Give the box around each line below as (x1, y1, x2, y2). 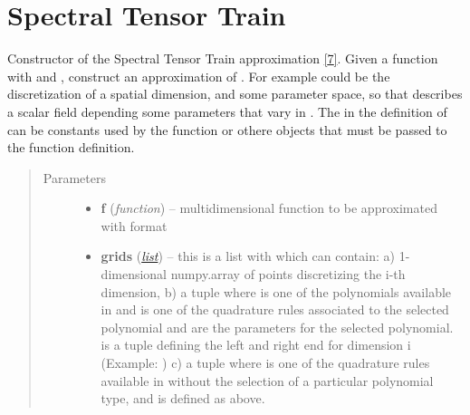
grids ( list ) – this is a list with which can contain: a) (101, 246, 395, 265)
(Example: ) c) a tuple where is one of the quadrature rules (101, 353, 430, 372)
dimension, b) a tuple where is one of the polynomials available (101, 282, 452, 301)
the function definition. (7, 138, 135, 157)
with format (101, 216, 168, 235)
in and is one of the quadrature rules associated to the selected (101, 300, 449, 319)
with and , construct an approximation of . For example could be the (7, 66, 390, 85)
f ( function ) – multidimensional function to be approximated (101, 198, 437, 217)
